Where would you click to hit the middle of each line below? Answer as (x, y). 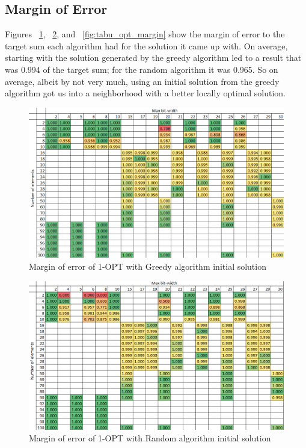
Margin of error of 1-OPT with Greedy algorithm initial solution (148, 266)
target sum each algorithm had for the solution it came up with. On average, (146, 45)
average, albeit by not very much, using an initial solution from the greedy (142, 81)
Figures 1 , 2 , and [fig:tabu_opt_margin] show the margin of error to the (145, 34)
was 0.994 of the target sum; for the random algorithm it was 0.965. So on (142, 69)
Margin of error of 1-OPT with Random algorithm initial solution (150, 438)
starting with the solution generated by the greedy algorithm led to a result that (153, 58)
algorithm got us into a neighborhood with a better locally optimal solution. (145, 93)
